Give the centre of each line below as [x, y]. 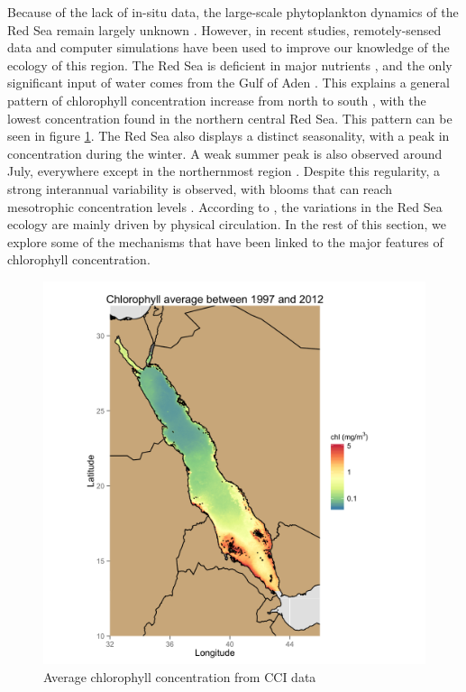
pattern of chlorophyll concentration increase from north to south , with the [217, 100]
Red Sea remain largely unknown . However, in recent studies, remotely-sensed [224, 29]
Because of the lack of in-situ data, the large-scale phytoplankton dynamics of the [233, 12]
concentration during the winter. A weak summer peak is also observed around [225, 153]
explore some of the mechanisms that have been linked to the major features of [225, 241]
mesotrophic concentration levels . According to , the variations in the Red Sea [225, 206]
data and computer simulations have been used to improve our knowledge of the [228, 47]
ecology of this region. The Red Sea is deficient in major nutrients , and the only [230, 65]
